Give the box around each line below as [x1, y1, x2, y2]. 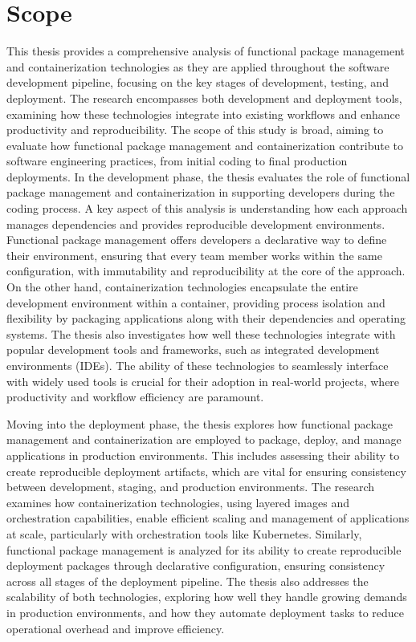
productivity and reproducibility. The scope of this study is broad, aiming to [6, 121, 384, 138]
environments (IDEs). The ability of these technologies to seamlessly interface [6, 357, 389, 373]
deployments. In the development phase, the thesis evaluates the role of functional [6, 168, 410, 185]
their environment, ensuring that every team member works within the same [6, 246, 382, 263]
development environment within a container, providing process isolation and [6, 294, 385, 311]
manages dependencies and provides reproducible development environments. [6, 215, 385, 232]
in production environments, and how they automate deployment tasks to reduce [6, 603, 405, 620]
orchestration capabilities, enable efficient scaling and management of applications [6, 510, 410, 526]
